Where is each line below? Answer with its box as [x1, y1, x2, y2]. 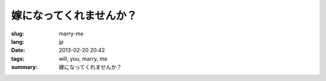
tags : [11, 55, 25, 62]
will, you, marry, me [59, 55, 108, 62]
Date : [11, 47, 25, 54]
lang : [11, 38, 25, 45]
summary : [11, 64, 38, 71]
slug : [11, 30, 24, 37]
